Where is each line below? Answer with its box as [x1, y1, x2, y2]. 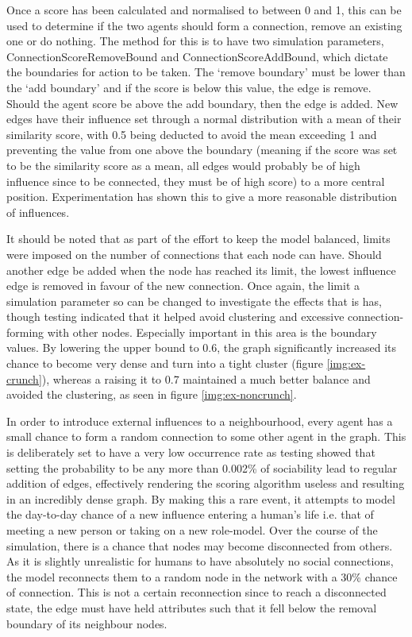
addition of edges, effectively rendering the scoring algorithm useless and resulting [6, 475, 405, 492]
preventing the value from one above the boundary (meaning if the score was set [6, 141, 398, 158]
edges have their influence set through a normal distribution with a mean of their [6, 110, 402, 127]
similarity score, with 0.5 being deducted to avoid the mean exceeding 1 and [6, 125, 377, 142]
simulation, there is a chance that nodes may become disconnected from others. [6, 537, 393, 554]
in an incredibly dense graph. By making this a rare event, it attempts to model [6, 490, 395, 507]
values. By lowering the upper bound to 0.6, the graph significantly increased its [6, 339, 397, 356]
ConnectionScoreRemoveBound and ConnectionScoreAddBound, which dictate [6, 48, 388, 64]
